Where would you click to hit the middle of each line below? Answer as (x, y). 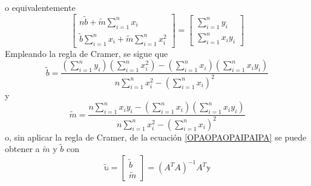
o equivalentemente (40, 7)
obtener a (22, 149)
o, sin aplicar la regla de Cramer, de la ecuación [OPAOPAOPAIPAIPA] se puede (156, 137)
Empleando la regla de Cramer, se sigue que (87, 53)
